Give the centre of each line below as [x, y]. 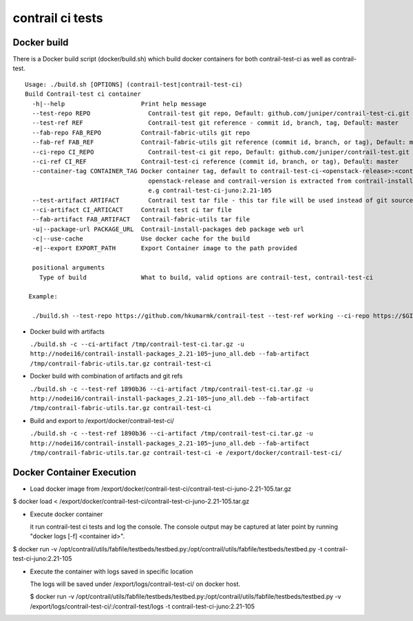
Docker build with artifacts [67, 332]
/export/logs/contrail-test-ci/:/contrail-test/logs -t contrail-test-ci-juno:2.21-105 [142, 606]
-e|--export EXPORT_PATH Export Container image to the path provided [165, 248]
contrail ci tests [58, 18]
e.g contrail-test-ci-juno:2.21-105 [210, 191]
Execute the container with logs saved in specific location [112, 571]
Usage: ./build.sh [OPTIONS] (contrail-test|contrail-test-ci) [134, 84]
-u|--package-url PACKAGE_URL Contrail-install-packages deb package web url [168, 229]
